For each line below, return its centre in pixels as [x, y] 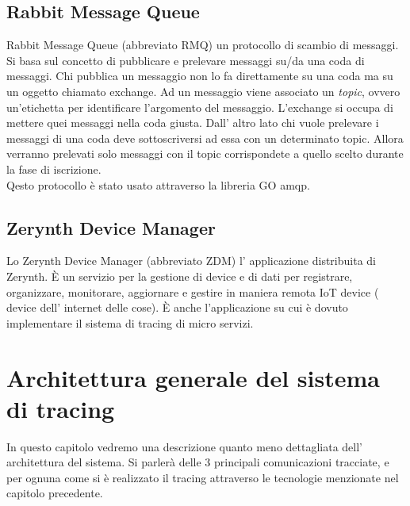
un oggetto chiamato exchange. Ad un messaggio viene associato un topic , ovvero [203, 91]
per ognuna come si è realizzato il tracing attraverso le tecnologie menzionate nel [203, 477]
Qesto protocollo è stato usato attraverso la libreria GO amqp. [158, 184]
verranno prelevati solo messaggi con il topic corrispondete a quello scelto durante [205, 153]
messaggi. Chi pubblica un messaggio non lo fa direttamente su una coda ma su [200, 76]
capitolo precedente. [55, 493]
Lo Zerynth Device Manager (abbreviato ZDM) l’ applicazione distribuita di [191, 261]
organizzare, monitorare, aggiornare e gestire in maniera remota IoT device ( [193, 291]
